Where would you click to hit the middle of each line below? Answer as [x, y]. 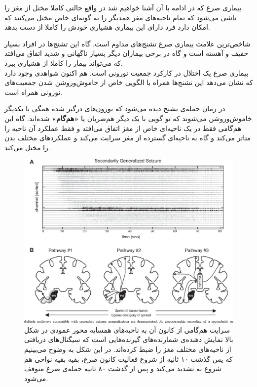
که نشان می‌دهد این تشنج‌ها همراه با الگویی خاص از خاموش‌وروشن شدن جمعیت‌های [129, 82]
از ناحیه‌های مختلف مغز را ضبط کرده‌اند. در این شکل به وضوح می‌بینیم [128, 349]
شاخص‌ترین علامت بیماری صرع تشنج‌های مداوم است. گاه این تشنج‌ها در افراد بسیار [128, 43]
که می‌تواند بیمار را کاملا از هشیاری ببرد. [64, 63]
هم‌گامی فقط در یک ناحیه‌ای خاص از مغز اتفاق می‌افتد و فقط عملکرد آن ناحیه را [123, 128]
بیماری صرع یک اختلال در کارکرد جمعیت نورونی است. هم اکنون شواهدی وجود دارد [127, 72]
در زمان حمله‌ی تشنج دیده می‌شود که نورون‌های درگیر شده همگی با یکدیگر [115, 108]
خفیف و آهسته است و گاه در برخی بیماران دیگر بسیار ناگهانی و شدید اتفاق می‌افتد [127, 53]
